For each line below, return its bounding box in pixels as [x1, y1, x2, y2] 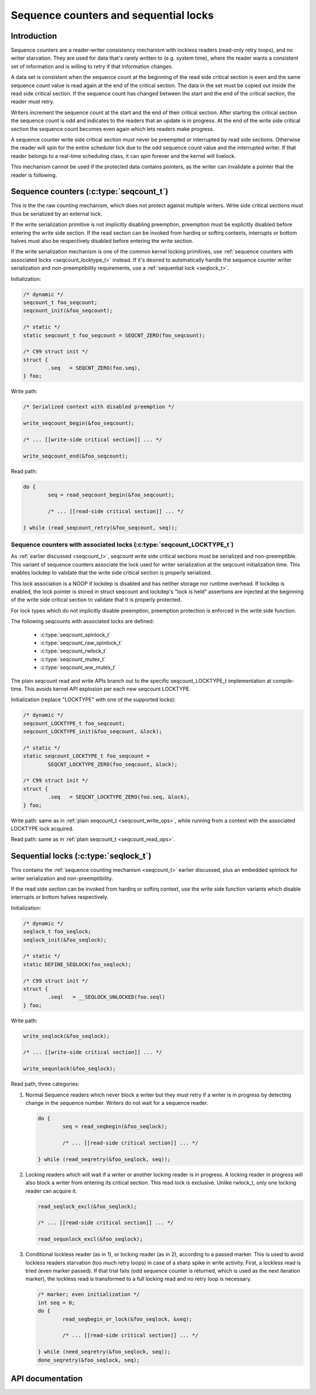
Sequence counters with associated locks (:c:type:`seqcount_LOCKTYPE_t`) [11, 541, 234, 549]
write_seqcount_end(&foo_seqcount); [23, 452, 129, 459]
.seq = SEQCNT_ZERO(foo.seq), [47, 365, 140, 372]
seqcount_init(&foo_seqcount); [23, 307, 114, 314]
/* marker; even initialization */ [37, 1291, 140, 1298]
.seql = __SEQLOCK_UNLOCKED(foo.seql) [47, 994, 166, 1001]
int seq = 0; [37, 1299, 75, 1306]
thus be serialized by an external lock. [11, 210, 102, 217]
